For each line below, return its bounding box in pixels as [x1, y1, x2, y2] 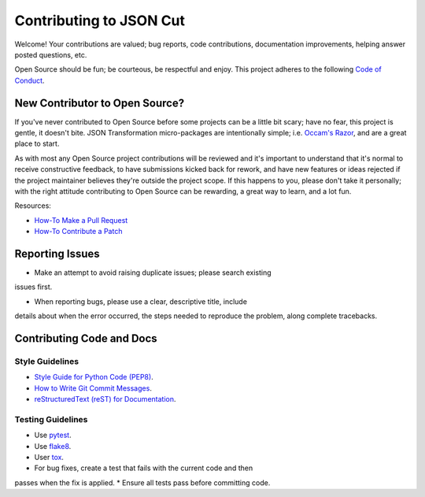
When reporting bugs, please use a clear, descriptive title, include [34, 296, 248, 306]
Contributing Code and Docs [14, 332, 157, 346]
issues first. [14, 282, 53, 291]
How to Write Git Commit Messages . [34, 383, 153, 393]
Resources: [14, 201, 51, 210]
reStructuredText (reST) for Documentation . [34, 395, 176, 404]
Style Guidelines [14, 356, 79, 366]
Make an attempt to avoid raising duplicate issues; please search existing [34, 268, 272, 277]
